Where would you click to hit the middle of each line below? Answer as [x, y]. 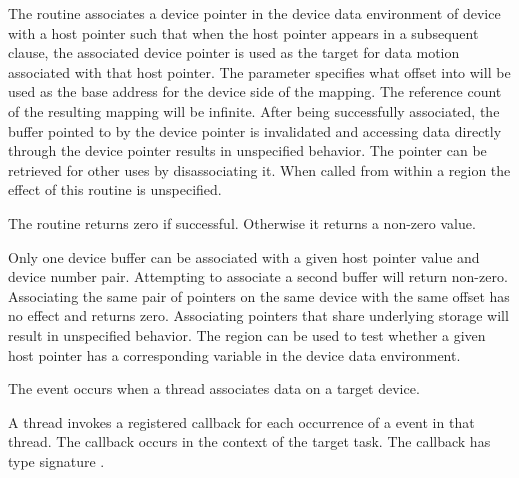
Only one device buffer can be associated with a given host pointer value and [244, 256]
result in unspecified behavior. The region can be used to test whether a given [247, 334]
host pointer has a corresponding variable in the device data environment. [234, 354]
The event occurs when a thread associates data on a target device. [214, 388]
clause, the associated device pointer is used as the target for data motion [234, 52]
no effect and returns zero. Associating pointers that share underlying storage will [258, 315]
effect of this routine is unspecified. [115, 189]
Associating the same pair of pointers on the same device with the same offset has [259, 295]
